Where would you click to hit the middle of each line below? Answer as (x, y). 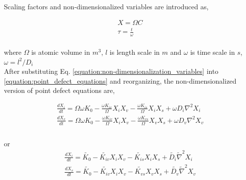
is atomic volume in (61, 52)
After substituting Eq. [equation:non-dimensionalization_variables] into (111, 71)
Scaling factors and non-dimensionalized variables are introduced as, (106, 6)
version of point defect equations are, (60, 90)
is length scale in (135, 52)
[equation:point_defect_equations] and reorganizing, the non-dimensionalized (120, 80)
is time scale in (213, 52)
